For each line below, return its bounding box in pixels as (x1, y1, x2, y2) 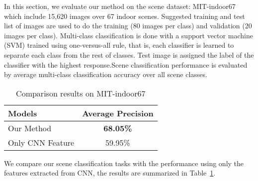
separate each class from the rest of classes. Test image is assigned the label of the (4, 49, 254, 60)
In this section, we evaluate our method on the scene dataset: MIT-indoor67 (4, 1, 236, 11)
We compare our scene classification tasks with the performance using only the (4, 158, 244, 168)
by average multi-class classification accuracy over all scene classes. (4, 69, 207, 80)
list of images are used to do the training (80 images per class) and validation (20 (4, 20, 252, 31)
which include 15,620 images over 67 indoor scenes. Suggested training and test (4, 10, 245, 21)
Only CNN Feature (8, 136, 75, 148)
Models (8, 107, 37, 119)
